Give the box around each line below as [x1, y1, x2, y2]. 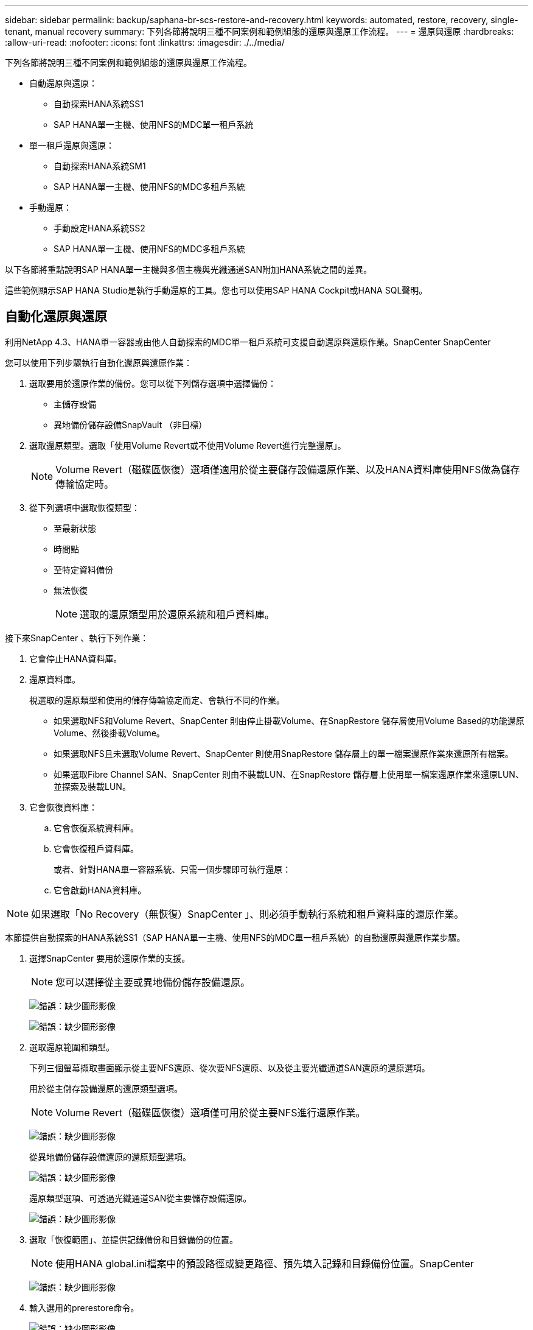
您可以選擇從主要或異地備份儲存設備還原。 [55, 976, 251, 988]
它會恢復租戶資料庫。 [54, 843, 139, 854]
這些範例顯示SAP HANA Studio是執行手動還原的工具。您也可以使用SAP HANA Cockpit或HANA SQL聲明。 [5, 285, 428, 295]
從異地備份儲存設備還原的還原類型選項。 [29, 1151, 191, 1162]
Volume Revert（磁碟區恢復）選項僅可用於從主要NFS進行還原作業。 [55, 1106, 366, 1119]
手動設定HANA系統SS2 [54, 223, 145, 233]
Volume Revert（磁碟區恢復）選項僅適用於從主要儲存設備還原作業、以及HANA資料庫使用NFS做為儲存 [55, 463, 520, 476]
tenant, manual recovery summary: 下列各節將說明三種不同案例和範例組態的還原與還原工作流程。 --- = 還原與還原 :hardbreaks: [5, 26, 514, 37]
